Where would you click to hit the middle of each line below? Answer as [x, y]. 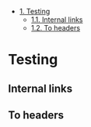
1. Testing [35, 11]
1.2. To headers [55, 28]
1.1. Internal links [57, 20]
